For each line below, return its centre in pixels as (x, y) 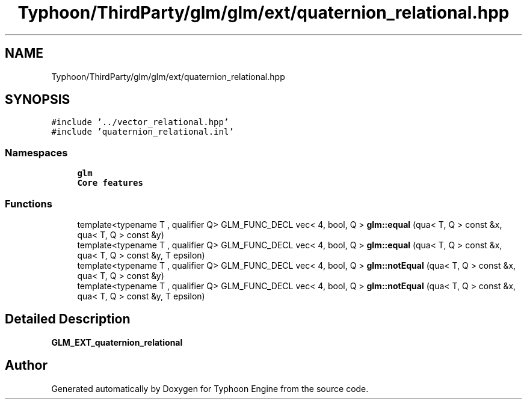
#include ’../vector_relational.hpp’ (140, 122)
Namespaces (36, 152)
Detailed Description (68, 319)
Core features (110, 183)
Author (26, 366)
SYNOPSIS (38, 100)
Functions (29, 204)
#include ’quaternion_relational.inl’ (143, 132)
